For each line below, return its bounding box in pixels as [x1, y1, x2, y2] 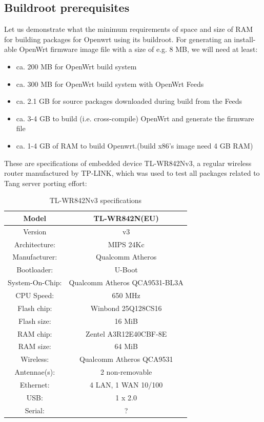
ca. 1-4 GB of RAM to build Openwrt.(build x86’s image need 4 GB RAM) [16, 140, 253, 151]
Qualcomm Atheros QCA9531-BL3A [69, 277, 184, 288]
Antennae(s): [14, 366, 55, 377]
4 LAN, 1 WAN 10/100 [90, 379, 163, 390]
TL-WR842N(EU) [93, 212, 159, 223]
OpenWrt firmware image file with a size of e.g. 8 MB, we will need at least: [19, 44, 258, 54]
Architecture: [14, 238, 55, 249]
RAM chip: [17, 328, 52, 339]
